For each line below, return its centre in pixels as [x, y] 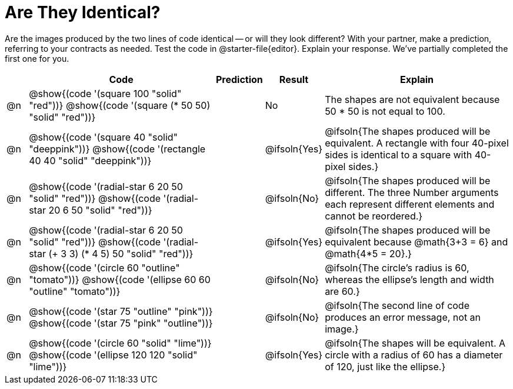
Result [294, 79]
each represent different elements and [410, 204]
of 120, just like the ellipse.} [385, 366]
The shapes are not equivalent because [412, 99]
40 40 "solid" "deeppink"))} [90, 160]
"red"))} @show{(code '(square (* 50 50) [120, 105]
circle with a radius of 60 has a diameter [414, 355]
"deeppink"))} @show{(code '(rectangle [117, 149]
